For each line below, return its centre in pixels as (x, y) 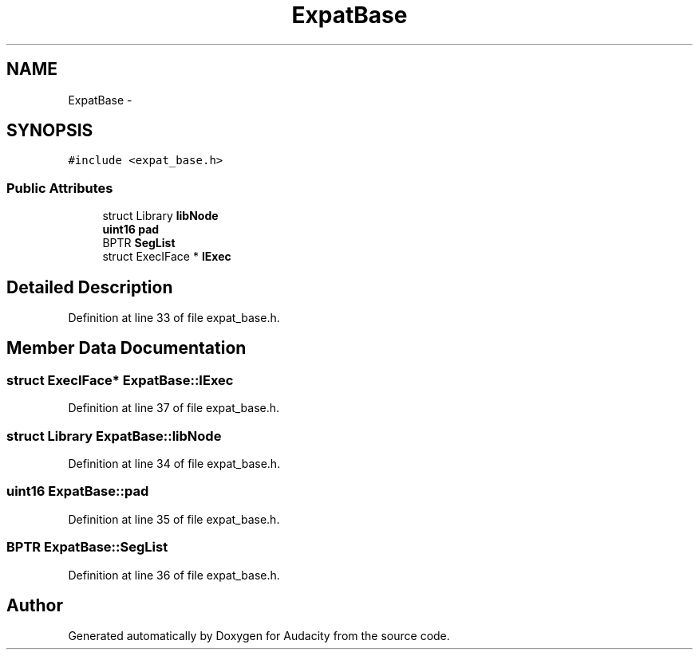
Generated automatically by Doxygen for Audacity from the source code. (259, 636)
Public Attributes (60, 188)
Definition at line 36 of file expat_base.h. (174, 575)
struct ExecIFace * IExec (167, 257)
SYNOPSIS (50, 131)
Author (35, 605)
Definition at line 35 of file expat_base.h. (174, 519)
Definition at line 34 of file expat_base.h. (174, 464)
